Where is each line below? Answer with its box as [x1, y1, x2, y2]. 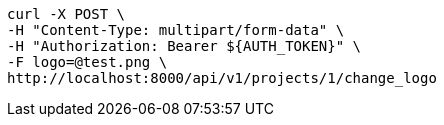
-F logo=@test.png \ [7, 54, 168, 70]
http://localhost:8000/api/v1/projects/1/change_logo [7, 70, 437, 86]
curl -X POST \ [7, 6, 126, 22]
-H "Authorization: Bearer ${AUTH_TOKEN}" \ [7, 38, 362, 54]
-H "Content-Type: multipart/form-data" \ [7, 22, 345, 38]
